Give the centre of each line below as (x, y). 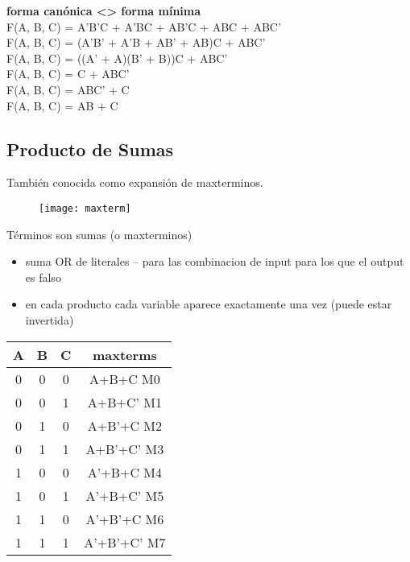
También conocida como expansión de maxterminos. (135, 182)
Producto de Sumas (90, 149)
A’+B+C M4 (124, 472)
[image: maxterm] (85, 208)
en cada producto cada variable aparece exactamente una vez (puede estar (209, 304)
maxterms (124, 354)
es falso (43, 277)
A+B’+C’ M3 (125, 448)
